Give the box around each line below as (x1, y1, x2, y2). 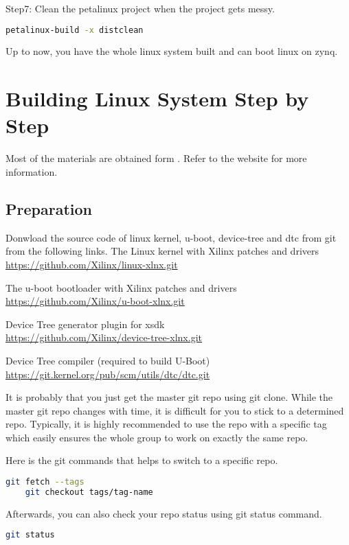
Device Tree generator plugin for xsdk (5, 316, 165, 331)
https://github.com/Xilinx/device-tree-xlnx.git (5, 330, 202, 345)
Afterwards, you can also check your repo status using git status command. (5, 506, 322, 520)
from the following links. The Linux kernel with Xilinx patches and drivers (5, 244, 319, 258)
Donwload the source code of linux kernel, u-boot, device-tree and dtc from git (5, 230, 337, 244)
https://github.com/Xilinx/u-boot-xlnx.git (5, 294, 185, 308)
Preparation (5, 198, 92, 219)
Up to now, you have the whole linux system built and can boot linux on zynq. (5, 44, 338, 58)
